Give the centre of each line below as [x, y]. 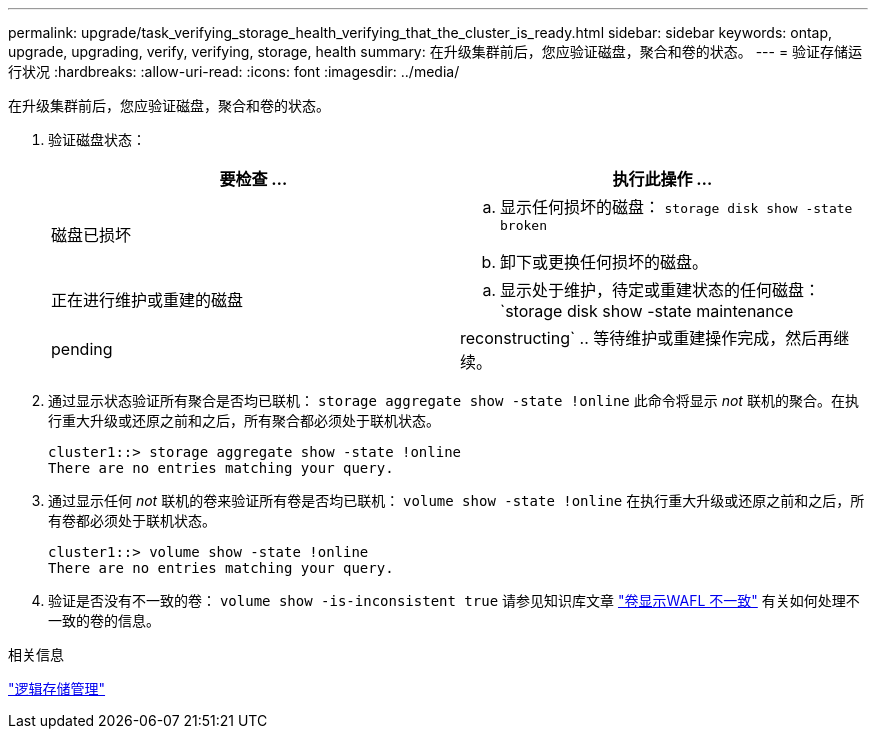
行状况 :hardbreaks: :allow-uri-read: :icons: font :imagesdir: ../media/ [234, 71]
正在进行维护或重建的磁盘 [147, 300]
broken [523, 225]
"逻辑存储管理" [57, 688]
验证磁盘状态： [97, 139]
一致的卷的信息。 [104, 620]
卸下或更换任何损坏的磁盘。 [604, 262]
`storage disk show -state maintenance [647, 311]
